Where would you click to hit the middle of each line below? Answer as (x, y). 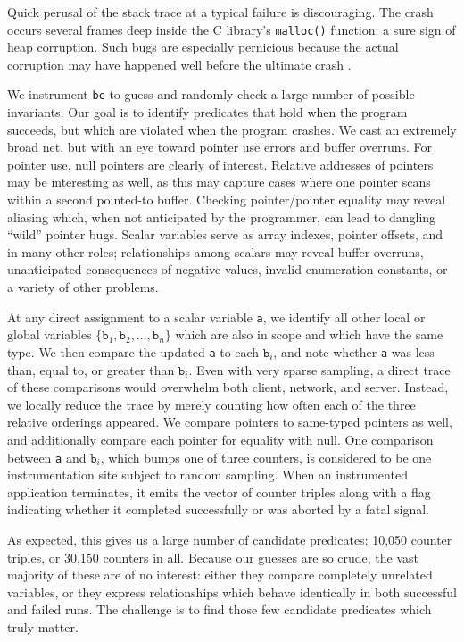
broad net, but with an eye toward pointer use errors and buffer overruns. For (220, 147)
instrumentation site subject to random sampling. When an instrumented (207, 475)
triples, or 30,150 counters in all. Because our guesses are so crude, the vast (213, 557)
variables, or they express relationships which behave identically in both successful (232, 592)
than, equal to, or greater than (91, 369)
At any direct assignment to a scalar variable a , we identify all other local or (216, 317)
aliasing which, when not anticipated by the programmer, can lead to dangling (222, 217)
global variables (50, 334)
